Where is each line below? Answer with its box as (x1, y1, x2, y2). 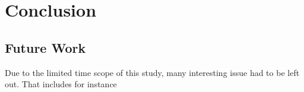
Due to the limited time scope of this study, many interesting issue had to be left (5, 66, 300, 78)
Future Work (5, 38, 86, 56)
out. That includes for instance (5, 78, 117, 90)
